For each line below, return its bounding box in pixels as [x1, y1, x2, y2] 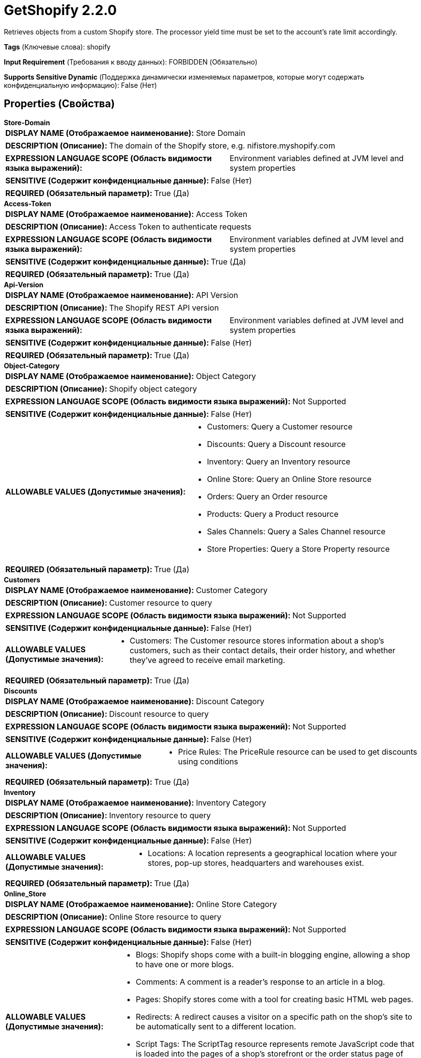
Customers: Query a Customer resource [207, 421, 353, 431]
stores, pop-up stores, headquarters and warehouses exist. [148, 858, 364, 868]
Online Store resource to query [109, 911, 221, 922]
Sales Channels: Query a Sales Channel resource [207, 526, 386, 536]
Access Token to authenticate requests [109, 221, 251, 231]
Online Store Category [196, 899, 277, 909]
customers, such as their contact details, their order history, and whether [129, 645, 395, 655]
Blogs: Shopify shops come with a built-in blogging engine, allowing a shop [136, 949, 410, 959]
